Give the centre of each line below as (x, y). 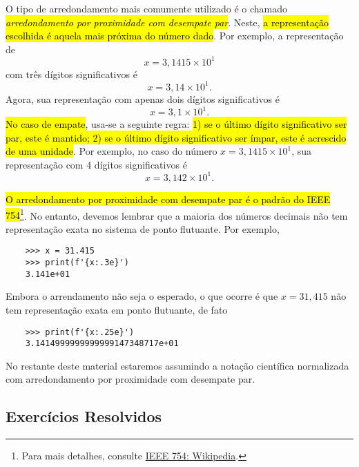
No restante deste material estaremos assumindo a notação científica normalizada (177, 365)
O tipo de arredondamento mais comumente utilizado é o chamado (147, 8)
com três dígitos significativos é (71, 74)
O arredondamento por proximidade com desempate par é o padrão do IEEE (168, 199)
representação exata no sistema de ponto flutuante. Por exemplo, (143, 228)
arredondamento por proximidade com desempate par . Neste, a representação (167, 22)
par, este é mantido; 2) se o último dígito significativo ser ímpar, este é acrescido (176, 137)
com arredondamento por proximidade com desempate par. (130, 379)
